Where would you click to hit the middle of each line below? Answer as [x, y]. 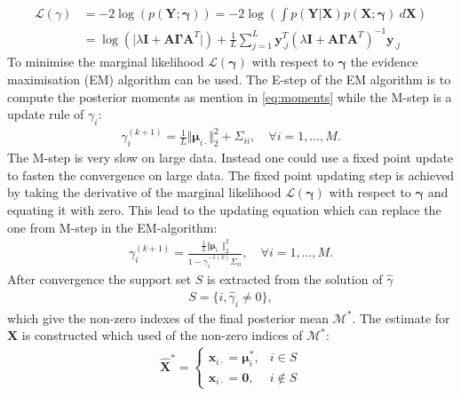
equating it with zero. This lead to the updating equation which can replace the [224, 210]
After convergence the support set [99, 278]
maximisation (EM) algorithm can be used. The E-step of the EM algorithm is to [229, 79]
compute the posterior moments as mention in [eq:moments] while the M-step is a [230, 96]
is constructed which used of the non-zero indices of [162, 335]
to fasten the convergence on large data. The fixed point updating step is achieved [231, 174]
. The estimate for [401, 317]
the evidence [384, 62]
